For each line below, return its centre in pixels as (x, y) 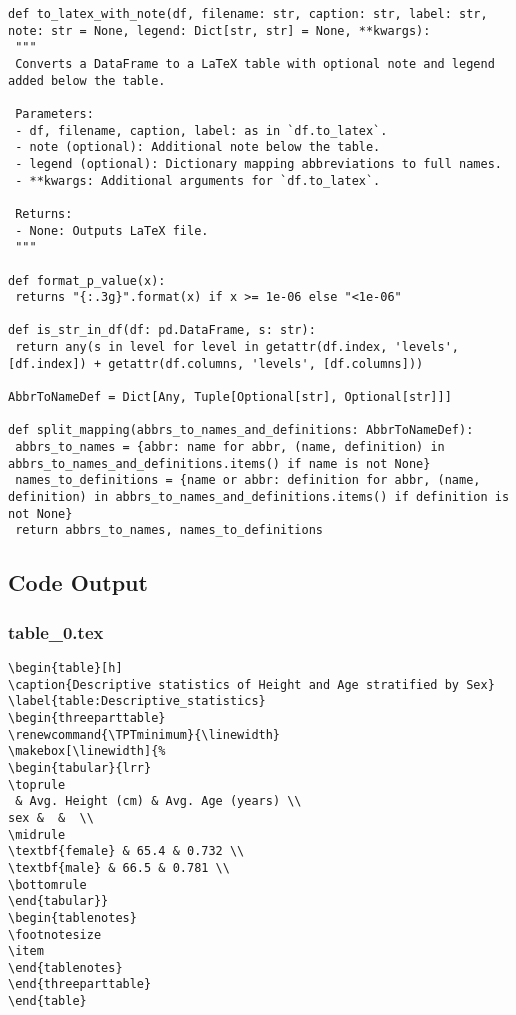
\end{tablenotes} (65, 967)
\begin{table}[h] (65, 668)
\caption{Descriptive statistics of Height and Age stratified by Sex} (251, 684)
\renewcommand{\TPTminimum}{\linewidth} (144, 734)
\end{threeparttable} (80, 984)
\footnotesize (55, 934)
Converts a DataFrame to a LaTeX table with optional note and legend (255, 63)
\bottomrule (47, 884)
